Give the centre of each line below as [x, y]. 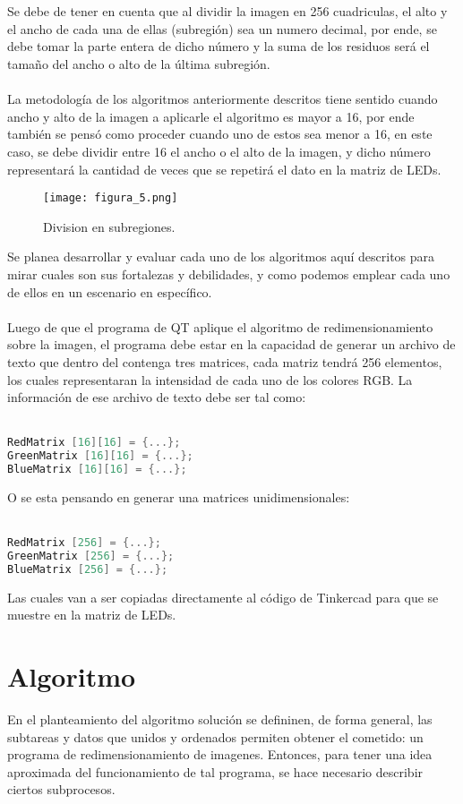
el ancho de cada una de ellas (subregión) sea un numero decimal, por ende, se [222, 28]
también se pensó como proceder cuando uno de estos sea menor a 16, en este [220, 134]
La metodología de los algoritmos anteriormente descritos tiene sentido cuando [223, 99]
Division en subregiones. [109, 226]
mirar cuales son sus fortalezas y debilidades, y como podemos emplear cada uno [229, 274]
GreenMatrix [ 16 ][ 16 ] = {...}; [100, 456]
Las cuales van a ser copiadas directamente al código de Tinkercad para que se [223, 597]
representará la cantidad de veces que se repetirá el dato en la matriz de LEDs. [224, 169]
